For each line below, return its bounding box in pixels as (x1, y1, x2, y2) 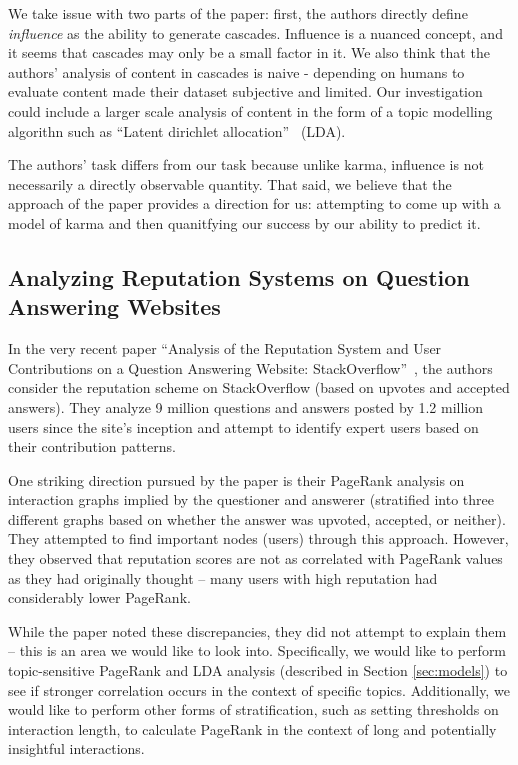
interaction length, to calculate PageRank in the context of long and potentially (8, 718, 497, 739)
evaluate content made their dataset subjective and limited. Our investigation (8, 81, 483, 102)
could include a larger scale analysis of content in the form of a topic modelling (8, 100, 493, 121)
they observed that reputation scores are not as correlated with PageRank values (8, 548, 503, 569)
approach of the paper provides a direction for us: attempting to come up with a (8, 193, 501, 214)
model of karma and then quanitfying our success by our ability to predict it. (8, 212, 481, 233)
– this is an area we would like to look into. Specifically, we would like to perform (8, 640, 507, 661)
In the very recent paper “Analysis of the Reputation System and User (8, 338, 442, 359)
